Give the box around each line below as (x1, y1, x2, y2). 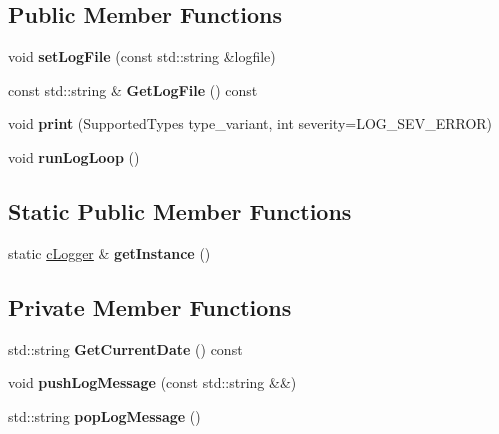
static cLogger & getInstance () (8, 242, 211, 263)
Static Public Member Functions (8, 195, 352, 226)
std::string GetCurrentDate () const (8, 338, 243, 359)
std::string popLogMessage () (8, 405, 201, 426)
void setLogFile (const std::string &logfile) (8, 46, 276, 67)
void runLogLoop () (8, 146, 140, 167)
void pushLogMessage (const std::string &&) (8, 372, 297, 393)
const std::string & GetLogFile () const (8, 79, 258, 100)
